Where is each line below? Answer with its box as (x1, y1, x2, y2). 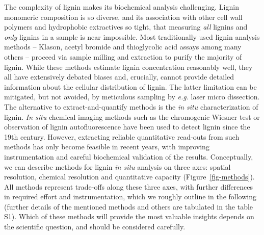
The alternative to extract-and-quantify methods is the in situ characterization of (4, 101, 258, 112)
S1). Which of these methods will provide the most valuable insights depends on (4, 211, 254, 222)
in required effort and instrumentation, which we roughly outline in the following (4, 191, 256, 202)
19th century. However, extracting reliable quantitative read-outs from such (4, 131, 240, 142)
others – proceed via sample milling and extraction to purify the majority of (4, 51, 242, 62)
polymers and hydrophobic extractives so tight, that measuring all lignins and (4, 21, 248, 32)
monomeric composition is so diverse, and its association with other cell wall (4, 11, 243, 22)
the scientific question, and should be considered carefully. (4, 221, 186, 232)
